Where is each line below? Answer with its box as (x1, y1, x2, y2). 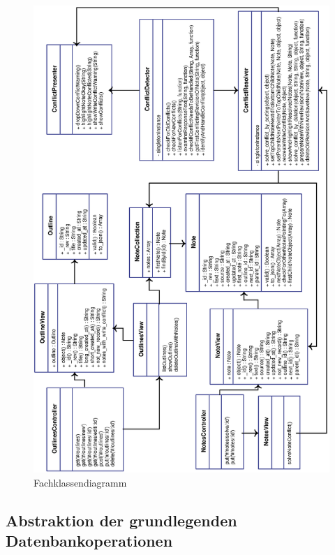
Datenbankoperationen (6, 529, 173, 551)
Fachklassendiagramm (33, 475, 127, 489)
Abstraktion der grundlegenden (6, 509, 237, 531)
